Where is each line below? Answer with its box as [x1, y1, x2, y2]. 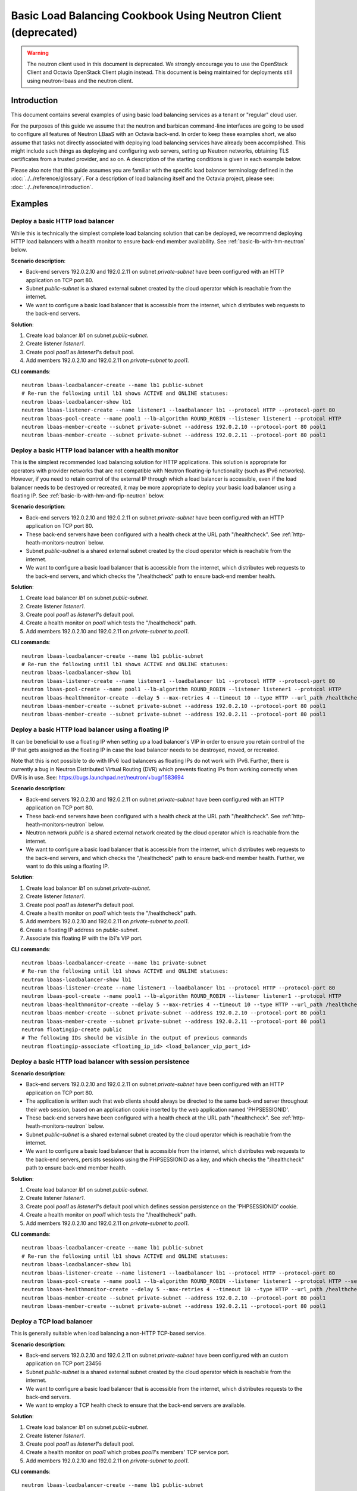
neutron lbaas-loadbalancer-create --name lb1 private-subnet [21, 959, 207, 966]
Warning [27, 50, 49, 57]
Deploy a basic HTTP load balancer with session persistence [11, 1057, 190, 1066]
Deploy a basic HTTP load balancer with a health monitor [11, 446, 178, 454]
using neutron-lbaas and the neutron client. [27, 77, 133, 84]
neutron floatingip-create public [21, 1026, 122, 1033]
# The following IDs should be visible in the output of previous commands [21, 1035, 248, 1041]
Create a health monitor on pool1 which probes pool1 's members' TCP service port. [26, 1449, 230, 1456]
